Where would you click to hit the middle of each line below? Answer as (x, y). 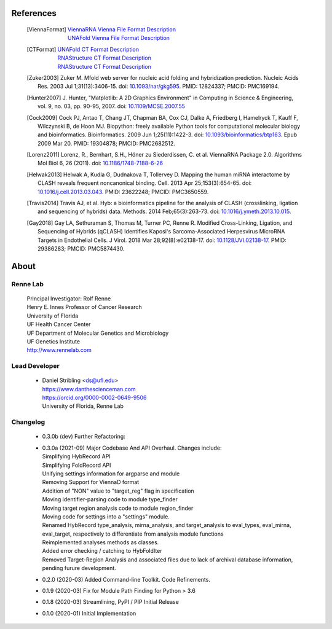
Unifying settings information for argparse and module (111, 474)
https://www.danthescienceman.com (89, 389)
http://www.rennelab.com (59, 350)
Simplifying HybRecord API (76, 456)
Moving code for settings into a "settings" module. (106, 517)
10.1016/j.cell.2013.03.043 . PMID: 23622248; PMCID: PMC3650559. (123, 192)
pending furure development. (79, 568)
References (34, 13)
